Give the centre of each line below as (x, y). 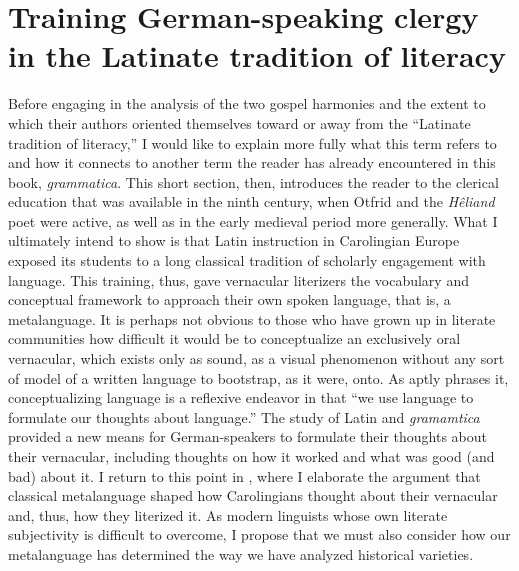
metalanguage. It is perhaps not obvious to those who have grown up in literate (252, 318)
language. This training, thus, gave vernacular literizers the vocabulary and (238, 279)
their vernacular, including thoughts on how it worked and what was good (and (251, 456)
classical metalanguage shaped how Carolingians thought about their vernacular (253, 495)
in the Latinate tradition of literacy (257, 55)
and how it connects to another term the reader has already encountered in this (252, 162)
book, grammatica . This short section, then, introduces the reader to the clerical (253, 181)
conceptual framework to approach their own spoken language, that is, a (229, 299)
